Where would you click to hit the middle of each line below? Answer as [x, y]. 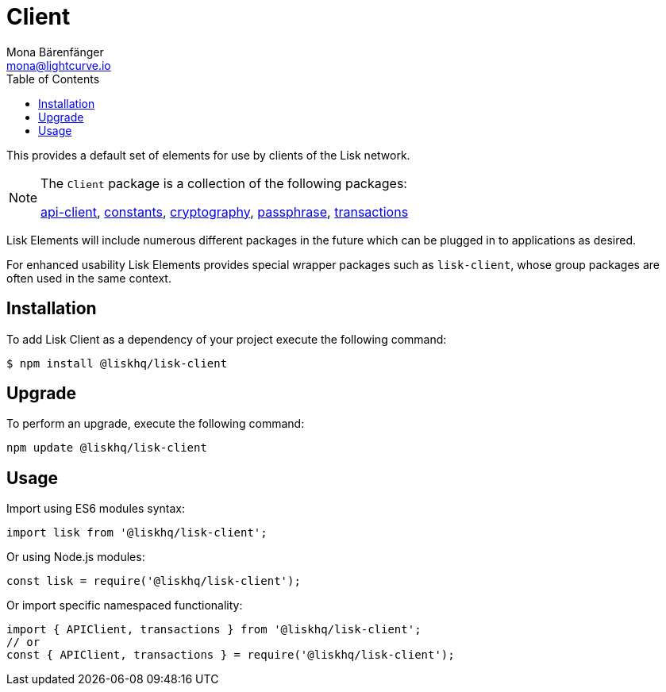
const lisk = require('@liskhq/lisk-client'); [154, 581]
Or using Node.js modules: [76, 557]
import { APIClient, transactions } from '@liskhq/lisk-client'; [214, 630]
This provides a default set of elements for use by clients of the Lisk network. [208, 155]
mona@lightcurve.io [59, 65]
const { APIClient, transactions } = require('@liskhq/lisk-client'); [231, 655]
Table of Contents [53, 79]
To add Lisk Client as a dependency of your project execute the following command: [227, 339]
